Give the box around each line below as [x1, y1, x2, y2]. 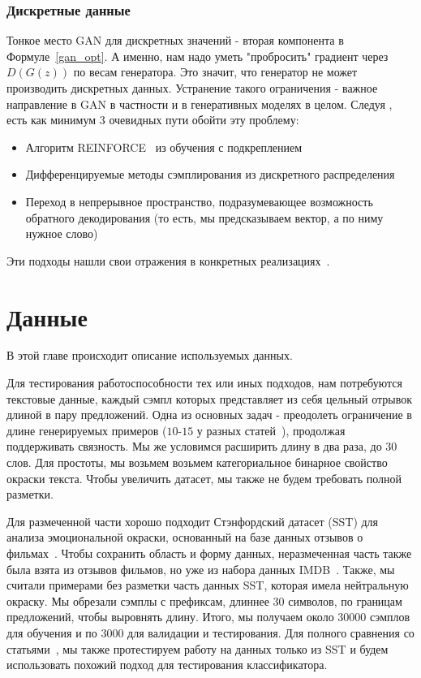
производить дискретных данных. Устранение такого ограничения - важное [6, 80, 378, 96]
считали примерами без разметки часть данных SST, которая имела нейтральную [6, 577, 409, 594]
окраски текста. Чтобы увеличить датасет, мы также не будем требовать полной [6, 469, 402, 486]
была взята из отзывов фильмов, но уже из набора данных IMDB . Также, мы [6, 560, 395, 577]
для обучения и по [6, 624, 97, 641]
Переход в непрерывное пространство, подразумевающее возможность [25, 192, 373, 209]
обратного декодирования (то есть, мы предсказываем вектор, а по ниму [25, 209, 384, 226]
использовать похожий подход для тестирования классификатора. [6, 656, 328, 673]
